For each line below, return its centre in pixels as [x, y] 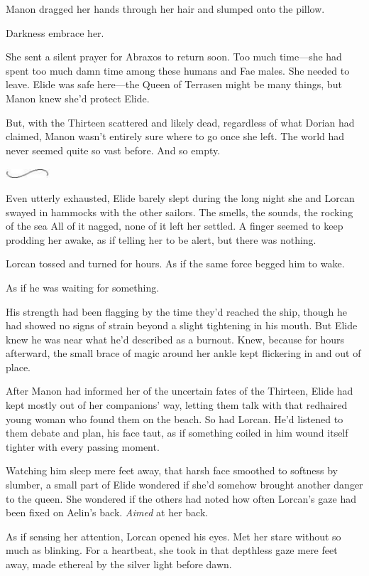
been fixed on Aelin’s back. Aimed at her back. [107, 512]
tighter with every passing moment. [83, 446]
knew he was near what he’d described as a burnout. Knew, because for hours [175, 339]
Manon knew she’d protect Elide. [78, 98]
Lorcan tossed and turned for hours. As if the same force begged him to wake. [175, 263]
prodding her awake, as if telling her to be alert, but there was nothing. [161, 239]
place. [18, 367]
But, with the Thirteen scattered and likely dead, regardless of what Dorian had [180, 122]
